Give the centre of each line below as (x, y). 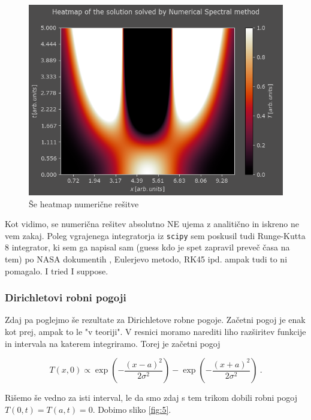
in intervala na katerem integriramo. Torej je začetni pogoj (113, 343)
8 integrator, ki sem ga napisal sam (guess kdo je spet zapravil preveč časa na (147, 247)
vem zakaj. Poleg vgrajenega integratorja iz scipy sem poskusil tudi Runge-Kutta (155, 235)
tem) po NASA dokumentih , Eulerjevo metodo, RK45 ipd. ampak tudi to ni (146, 259)
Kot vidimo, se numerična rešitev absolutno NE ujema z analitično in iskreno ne (152, 224)
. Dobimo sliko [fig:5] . (132, 409)
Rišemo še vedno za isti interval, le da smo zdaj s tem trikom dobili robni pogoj (151, 398)
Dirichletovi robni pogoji (66, 297)
